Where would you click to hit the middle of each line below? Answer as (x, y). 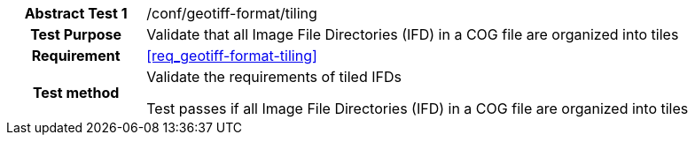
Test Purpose (76, 34)
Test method (76, 93)
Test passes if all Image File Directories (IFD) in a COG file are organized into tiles (418, 108)
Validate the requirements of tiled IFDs (274, 77)
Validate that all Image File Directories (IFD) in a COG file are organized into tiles (413, 34)
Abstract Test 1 (76, 13)
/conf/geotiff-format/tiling (232, 13)
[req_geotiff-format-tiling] (232, 56)
